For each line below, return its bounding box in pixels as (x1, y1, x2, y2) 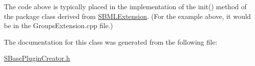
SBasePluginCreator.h (4, 53, 70, 63)
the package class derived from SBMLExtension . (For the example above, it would (4, 11, 251, 21)
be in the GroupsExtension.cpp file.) (4, 20, 113, 31)
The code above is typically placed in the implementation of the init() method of (4, 1, 247, 11)
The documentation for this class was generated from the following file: (4, 36, 217, 47)
